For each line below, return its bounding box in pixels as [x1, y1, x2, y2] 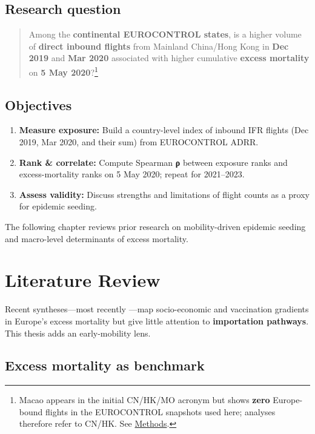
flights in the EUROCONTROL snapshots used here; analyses [45, 405, 276, 418]
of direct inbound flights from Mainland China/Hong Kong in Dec [28, 39, 289, 52]
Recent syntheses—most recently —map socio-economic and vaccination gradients [5, 303, 309, 315]
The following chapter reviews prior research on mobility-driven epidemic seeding [5, 220, 306, 232]
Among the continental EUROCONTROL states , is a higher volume [28, 28, 302, 41]
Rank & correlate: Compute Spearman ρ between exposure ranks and [19, 156, 288, 168]
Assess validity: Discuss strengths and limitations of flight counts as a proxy [19, 188, 310, 200]
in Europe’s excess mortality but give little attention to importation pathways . [5, 314, 309, 327]
